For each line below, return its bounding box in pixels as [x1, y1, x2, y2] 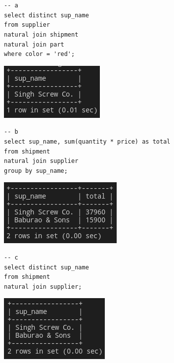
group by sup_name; [4, 167, 68, 174]
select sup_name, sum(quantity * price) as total [4, 138, 171, 145]
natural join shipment [4, 31, 79, 38]
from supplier [4, 21, 50, 29]
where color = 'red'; [4, 51, 75, 58]
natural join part [4, 41, 64, 48]
